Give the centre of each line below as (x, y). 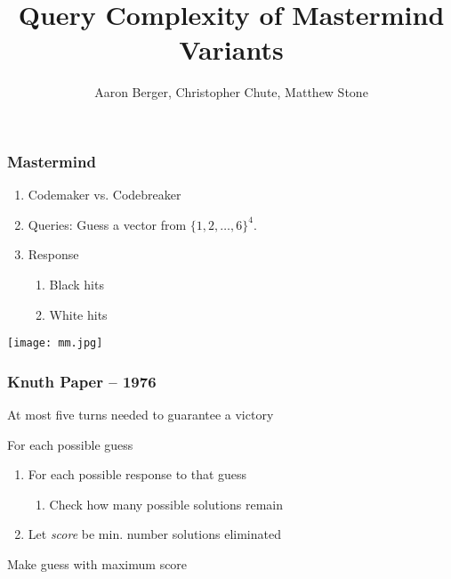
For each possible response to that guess (137, 474)
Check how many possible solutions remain (166, 504)
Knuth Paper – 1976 (82, 381)
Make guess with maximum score (97, 564)
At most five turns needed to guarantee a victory (141, 415)
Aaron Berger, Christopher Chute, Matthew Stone (231, 92)
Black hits (77, 284)
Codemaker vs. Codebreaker (105, 195)
